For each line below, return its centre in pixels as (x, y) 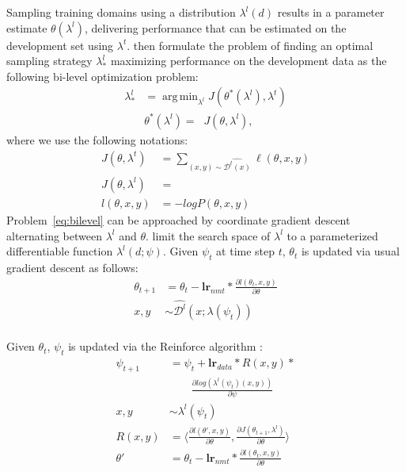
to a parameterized (332, 235)
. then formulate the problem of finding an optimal (250, 45)
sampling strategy (49, 61)
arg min (180, 97)
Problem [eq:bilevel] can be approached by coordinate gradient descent (178, 220)
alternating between (54, 235)
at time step (246, 251)
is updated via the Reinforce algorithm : (165, 346)
